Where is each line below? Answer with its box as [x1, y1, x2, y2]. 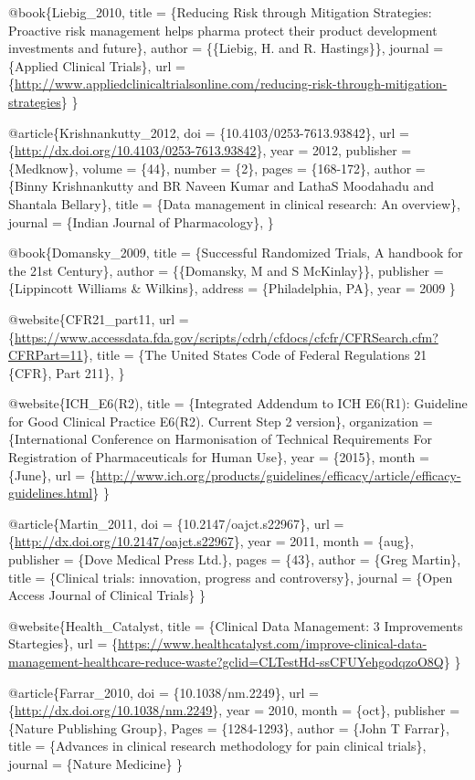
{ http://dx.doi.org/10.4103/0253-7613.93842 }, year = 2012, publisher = [8, 141, 412, 160]
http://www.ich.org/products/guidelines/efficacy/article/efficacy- [95, 465, 461, 484]
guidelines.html [8, 483, 93, 502]
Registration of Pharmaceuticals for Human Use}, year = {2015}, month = [8, 448, 429, 467]
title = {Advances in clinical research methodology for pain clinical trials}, [8, 736, 427, 755]
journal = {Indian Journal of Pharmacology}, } [8, 212, 274, 231]
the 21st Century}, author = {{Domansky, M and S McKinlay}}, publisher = [8, 260, 444, 279]
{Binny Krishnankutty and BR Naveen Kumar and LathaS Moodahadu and [8, 176, 435, 195]
